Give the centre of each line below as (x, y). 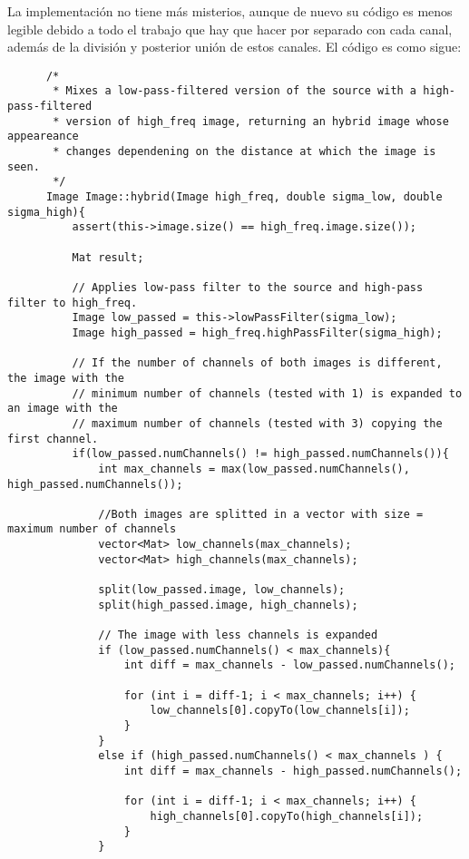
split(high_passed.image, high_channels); (228, 605)
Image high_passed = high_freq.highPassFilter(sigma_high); (257, 332)
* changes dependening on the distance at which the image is (244, 152)
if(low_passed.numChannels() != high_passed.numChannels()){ (260, 454)
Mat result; (108, 257)
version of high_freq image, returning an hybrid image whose (257, 121)
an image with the (63, 409)
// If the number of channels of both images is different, (257, 363)
